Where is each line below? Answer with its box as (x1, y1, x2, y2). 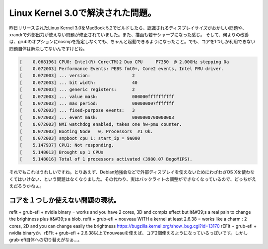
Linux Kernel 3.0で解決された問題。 (9, 7, 156, 18)
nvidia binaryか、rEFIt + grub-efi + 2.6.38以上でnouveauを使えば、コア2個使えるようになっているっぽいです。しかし (9, 230, 248, 236)
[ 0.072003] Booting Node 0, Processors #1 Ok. (19, 128, 153, 134)
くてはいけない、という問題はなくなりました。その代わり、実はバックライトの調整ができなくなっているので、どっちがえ (9, 176, 257, 182)
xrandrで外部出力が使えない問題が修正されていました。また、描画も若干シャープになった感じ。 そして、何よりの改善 (9, 31, 249, 37)
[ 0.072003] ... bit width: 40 (19, 80, 137, 85)
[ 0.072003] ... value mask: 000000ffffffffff (19, 93, 174, 99)
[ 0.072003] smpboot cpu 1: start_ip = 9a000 (19, 136, 140, 141)
